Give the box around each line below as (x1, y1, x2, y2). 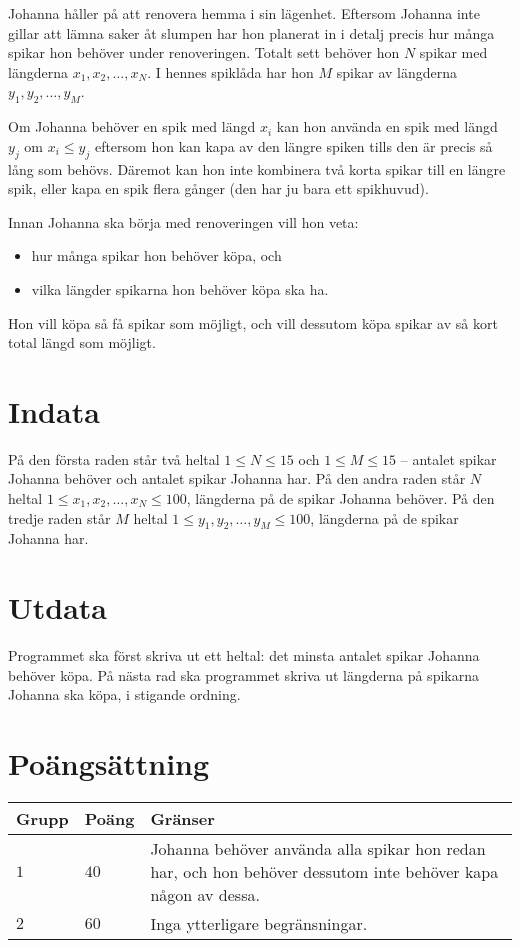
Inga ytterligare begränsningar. (150, 912, 368, 936)
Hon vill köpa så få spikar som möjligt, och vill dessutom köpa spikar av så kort (8, 312, 498, 333)
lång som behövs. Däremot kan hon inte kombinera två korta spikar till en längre (8, 158, 506, 179)
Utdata (8, 587, 108, 628)
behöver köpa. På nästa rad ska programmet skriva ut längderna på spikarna (8, 664, 479, 685)
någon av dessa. (150, 883, 260, 907)
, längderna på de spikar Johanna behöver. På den (186, 488, 495, 509)
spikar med (419, 42, 488, 63)
